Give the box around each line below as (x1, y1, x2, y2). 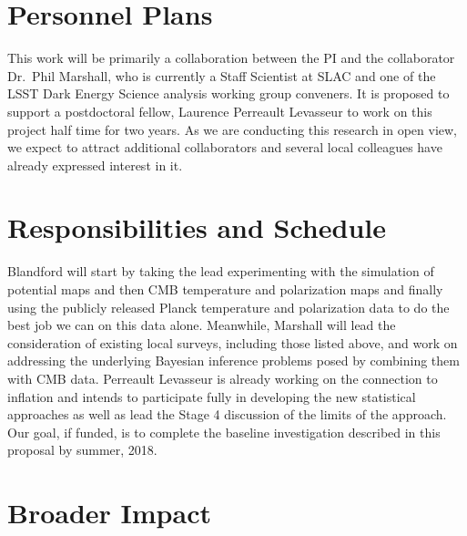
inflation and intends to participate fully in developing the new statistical (7, 387, 416, 406)
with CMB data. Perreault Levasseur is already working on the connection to (7, 368, 438, 387)
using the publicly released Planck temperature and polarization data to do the (7, 297, 450, 316)
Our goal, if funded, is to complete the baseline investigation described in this (7, 422, 441, 441)
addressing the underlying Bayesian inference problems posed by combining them (7, 351, 460, 370)
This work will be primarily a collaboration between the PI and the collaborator (7, 48, 455, 67)
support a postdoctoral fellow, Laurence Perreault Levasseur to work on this (7, 101, 432, 120)
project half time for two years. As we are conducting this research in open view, (7, 119, 458, 139)
